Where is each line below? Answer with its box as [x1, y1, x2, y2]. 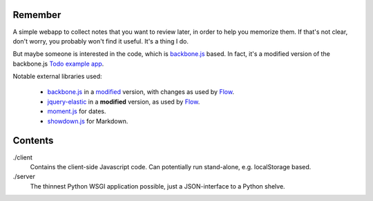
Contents [12, 135, 54, 146]
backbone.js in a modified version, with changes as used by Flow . [47, 88, 235, 96]
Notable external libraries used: [12, 73, 103, 81]
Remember [12, 9, 61, 21]
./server [12, 173, 36, 181]
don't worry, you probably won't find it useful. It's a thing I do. [12, 37, 189, 45]
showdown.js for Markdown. [47, 117, 128, 125]
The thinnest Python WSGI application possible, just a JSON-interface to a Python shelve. [30, 182, 286, 190]
